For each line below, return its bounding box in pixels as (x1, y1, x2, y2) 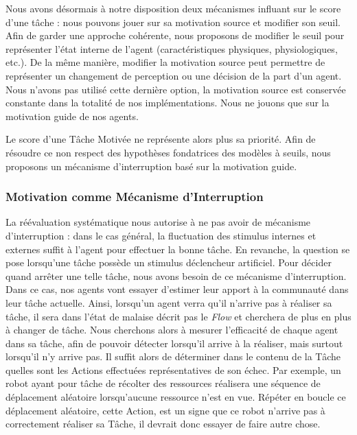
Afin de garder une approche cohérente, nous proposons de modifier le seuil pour (5, 28, 345, 43)
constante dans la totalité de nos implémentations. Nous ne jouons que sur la (5, 95, 330, 110)
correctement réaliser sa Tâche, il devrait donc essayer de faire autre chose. (5, 416, 321, 431)
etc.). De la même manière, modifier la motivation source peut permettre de (5, 55, 325, 69)
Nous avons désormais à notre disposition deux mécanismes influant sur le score (5, 1, 341, 15)
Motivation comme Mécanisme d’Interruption (5, 188, 264, 205)
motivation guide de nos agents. (5, 108, 139, 123)
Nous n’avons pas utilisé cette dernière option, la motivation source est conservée (5, 82, 346, 96)
